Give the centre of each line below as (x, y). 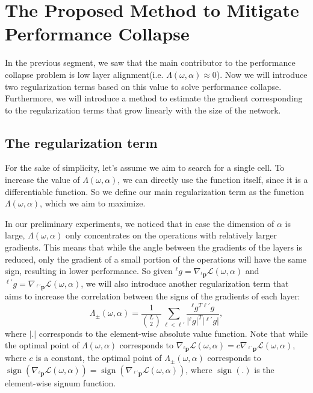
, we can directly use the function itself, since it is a (213, 180)
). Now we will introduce (262, 74)
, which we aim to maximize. (93, 203)
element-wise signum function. (60, 382)
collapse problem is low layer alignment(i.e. (84, 74)
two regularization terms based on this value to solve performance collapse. (143, 86)
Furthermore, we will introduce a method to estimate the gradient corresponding (154, 98)
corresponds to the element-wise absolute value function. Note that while (173, 333)
